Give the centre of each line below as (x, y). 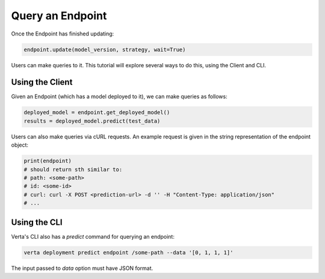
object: (20, 145)
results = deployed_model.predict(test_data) (92, 121)
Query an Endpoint (59, 16)
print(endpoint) (48, 161)
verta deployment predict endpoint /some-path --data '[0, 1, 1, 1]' (128, 252)
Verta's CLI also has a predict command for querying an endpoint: (93, 236)
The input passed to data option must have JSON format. (82, 268)
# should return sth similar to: (73, 169)
